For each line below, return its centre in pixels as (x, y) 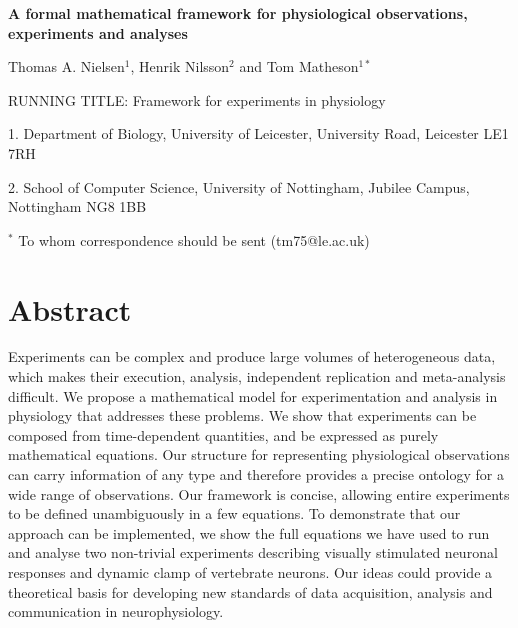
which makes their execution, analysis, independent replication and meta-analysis (257, 376)
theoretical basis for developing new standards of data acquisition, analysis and (250, 591)
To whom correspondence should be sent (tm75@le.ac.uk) (194, 239)
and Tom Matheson (299, 66)
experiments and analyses (98, 32)
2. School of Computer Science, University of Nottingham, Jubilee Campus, (239, 186)
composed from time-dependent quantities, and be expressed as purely (223, 434)
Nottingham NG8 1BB (77, 206)
